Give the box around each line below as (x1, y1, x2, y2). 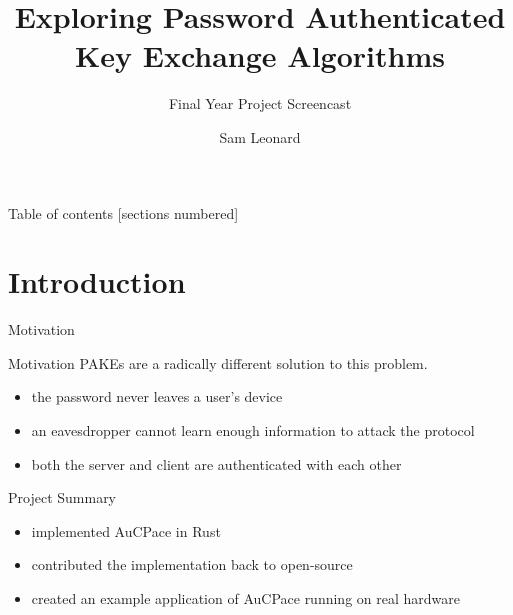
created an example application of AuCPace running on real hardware (31, 587, 460, 608)
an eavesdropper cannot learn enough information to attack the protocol (31, 420, 475, 440)
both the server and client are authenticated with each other (31, 453, 402, 474)
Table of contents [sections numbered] (8, 202, 239, 223)
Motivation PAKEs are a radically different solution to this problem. (8, 352, 428, 373)
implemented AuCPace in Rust (31, 520, 221, 541)
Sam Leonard (219, 126, 301, 147)
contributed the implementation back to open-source (31, 554, 353, 575)
